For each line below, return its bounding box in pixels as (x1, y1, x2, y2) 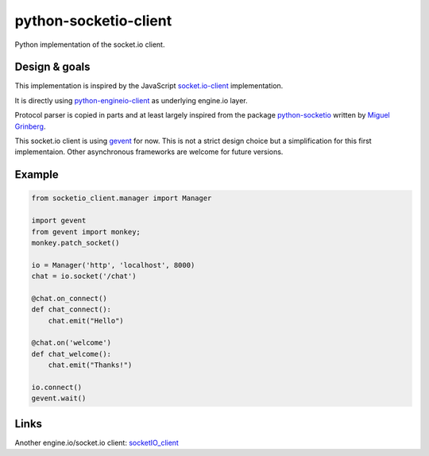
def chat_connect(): (31, 305, 111, 314)
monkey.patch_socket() (31, 238, 120, 247)
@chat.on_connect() (31, 294, 107, 303)
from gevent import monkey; (31, 227, 141, 236)
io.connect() (31, 383, 83, 392)
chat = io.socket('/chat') (31, 272, 137, 281)
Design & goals (14, 60, 91, 74)
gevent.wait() (31, 394, 87, 403)
